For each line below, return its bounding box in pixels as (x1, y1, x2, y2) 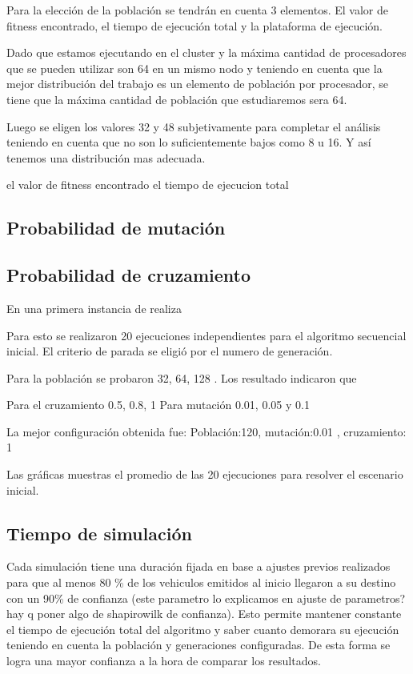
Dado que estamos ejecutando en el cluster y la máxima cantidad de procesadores (6, 44, 407, 61)
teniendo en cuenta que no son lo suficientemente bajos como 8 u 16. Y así (6, 134, 371, 150)
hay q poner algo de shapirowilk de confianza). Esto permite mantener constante (6, 605, 402, 622)
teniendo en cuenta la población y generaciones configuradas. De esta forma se (6, 636, 391, 653)
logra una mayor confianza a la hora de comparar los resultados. (6, 652, 321, 669)
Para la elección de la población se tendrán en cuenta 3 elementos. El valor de (6, 2, 389, 18)
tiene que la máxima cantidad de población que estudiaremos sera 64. (6, 90, 347, 107)
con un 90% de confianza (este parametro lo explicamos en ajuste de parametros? (6, 589, 406, 606)
